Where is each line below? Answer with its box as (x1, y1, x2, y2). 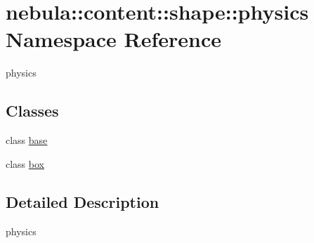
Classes (6, 100, 59, 121)
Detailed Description (6, 190, 159, 212)
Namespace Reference (6, 25, 221, 53)
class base (6, 133, 48, 147)
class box (6, 156, 44, 171)
